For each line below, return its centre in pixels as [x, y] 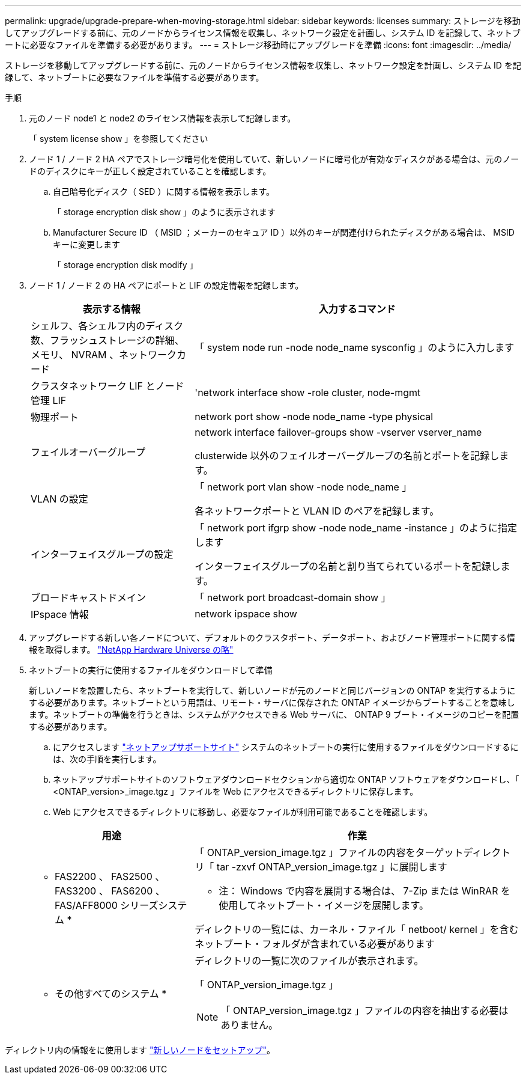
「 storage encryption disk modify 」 [125, 265]
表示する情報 [111, 309]
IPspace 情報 [60, 614]
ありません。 [249, 1025]
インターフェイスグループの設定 [102, 554]
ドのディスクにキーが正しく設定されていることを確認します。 [150, 171]
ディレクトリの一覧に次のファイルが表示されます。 [309, 961]
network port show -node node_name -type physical [314, 417]
